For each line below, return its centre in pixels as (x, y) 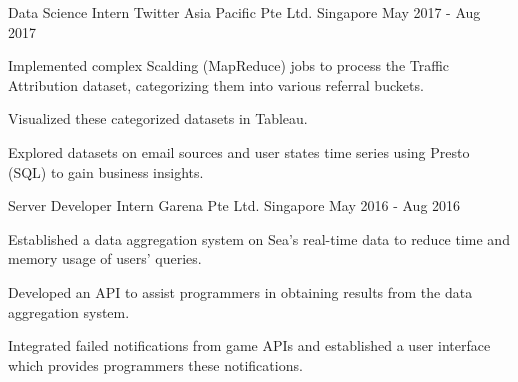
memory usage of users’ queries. (105, 258)
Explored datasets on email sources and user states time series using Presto (239, 151)
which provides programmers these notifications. (155, 364)
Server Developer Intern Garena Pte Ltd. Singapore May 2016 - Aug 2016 (234, 205)
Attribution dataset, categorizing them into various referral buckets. (216, 84)
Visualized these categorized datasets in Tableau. (158, 118)
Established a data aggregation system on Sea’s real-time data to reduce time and (259, 238)
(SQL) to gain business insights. (106, 171)
